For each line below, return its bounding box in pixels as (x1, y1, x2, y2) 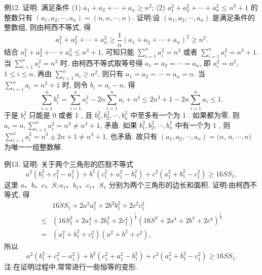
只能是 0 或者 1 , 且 (29, 110, 93, 120)
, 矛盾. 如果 (100, 119, 137, 130)
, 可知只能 (101, 46, 134, 57)
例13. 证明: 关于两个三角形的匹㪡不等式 (4, 158, 134, 169)
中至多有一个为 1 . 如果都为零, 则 (130, 110, 240, 120)
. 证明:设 (132, 12, 160, 22)
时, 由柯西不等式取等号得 (60, 57, 143, 68)
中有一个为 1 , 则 (175, 119, 231, 130)
